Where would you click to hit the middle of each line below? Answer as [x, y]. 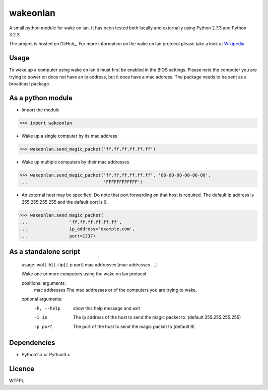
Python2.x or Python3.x [46, 355]
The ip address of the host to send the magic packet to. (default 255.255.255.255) [157, 317]
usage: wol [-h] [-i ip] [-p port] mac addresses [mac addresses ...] [89, 265]
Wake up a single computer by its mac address [69, 136]
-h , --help [47, 308]
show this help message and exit [106, 308]
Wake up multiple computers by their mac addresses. [76, 162]
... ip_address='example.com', [77, 229]
